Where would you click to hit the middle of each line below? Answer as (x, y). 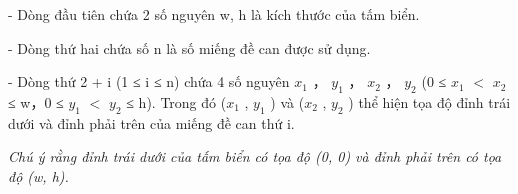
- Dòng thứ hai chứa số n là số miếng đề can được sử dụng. (189, 47)
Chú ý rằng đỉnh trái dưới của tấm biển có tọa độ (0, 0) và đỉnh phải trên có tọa (255, 156)
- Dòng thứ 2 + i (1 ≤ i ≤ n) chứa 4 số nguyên (149, 81)
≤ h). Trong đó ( (176, 101)
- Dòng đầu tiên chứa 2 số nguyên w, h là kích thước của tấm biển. (214, 14)
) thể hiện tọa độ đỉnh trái (429, 101)
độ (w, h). (38, 175)
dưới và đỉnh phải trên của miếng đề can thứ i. (151, 122)
